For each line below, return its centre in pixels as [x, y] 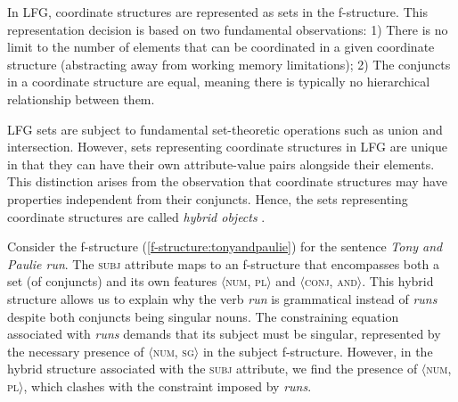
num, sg [173, 351]
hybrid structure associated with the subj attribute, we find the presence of [213, 369]
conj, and [331, 281]
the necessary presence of [76, 351]
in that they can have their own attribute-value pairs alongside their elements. [221, 164]
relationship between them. [81, 98]
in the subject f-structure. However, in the [318, 351]
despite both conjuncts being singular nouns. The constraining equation [203, 316]
